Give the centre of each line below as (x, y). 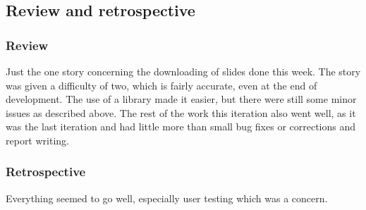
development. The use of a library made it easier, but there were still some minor (181, 99)
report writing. (37, 140)
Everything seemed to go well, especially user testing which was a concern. (167, 198)
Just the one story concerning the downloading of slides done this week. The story (183, 71)
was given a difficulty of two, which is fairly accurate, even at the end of (161, 85)
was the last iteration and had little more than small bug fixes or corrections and (181, 126)
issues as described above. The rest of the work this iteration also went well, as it (181, 112)
